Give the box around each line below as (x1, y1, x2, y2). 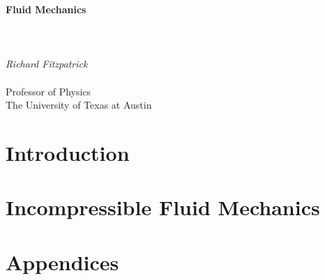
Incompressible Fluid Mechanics (6, 193, 320, 221)
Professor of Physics (6, 84, 91, 98)
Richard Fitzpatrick (6, 56, 88, 71)
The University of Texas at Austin (6, 98, 152, 112)
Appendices (6, 247, 119, 276)
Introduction (6, 138, 130, 166)
